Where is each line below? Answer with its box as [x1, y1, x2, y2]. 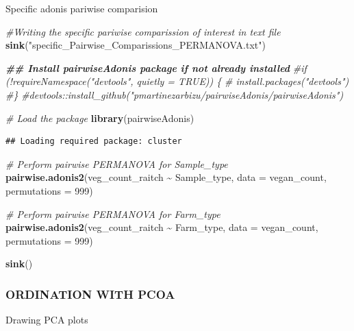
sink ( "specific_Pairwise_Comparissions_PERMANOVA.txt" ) [5, 38, 266, 52]
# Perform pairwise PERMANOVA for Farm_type [5, 206, 220, 221]
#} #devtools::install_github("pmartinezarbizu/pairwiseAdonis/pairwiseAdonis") [5, 87, 344, 101]
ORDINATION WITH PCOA [5, 285, 175, 302]
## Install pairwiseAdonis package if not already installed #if [5, 60, 307, 75]
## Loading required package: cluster [5, 136, 182, 147]
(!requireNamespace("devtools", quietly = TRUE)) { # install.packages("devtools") [5, 74, 349, 88]
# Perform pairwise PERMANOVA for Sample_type [5, 156, 228, 171]
